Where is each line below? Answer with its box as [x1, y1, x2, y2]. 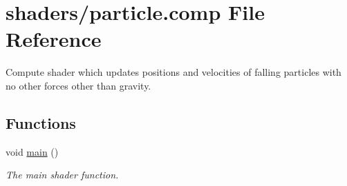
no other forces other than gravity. [6, 78, 151, 92]
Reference [6, 25, 102, 53]
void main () [6, 144, 59, 158]
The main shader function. [6, 167, 119, 182]
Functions [6, 112, 76, 133]
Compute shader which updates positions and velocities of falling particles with [6, 65, 341, 79]
